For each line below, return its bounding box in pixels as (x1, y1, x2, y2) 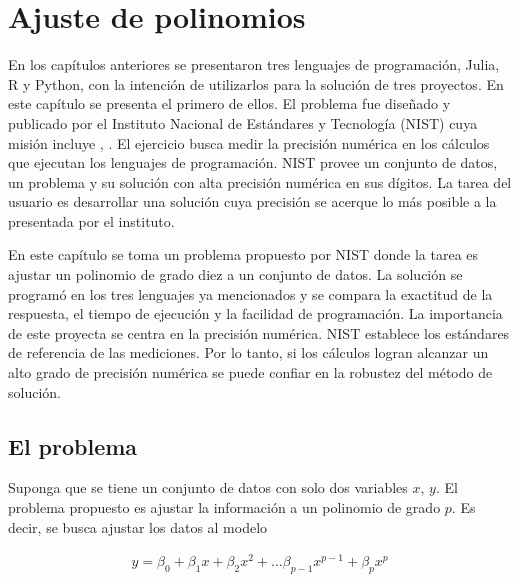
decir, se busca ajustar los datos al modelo (8, 516, 268, 537)
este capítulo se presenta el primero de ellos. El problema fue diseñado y (8, 93, 451, 114)
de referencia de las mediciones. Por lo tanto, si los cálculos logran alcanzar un (8, 342, 489, 363)
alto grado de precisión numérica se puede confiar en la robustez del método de (8, 362, 493, 383)
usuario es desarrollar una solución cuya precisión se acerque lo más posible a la (8, 191, 497, 212)
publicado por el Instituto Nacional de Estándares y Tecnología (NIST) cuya (8, 112, 478, 133)
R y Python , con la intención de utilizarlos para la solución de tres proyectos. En (8, 73, 504, 94)
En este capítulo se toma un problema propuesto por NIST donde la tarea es (8, 244, 479, 265)
